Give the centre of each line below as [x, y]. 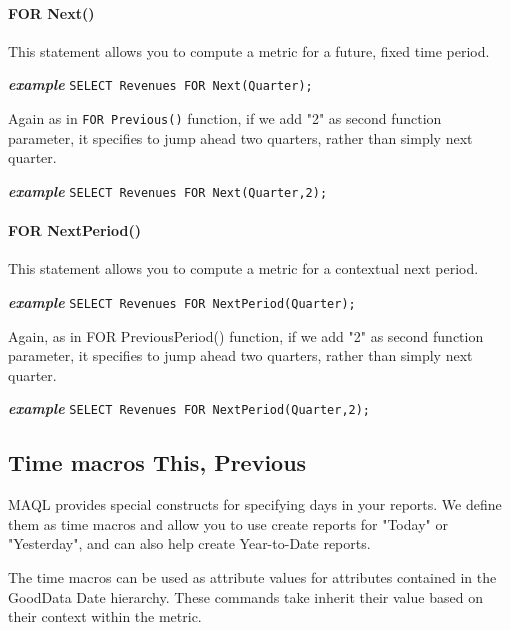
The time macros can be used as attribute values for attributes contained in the [252, 577]
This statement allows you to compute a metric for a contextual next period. [243, 268]
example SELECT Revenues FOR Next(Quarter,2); [168, 190]
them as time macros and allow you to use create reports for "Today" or [228, 523]
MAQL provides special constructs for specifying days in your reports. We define [255, 504]
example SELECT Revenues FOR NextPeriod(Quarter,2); [189, 408]
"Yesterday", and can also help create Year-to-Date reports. [189, 543]
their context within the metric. [105, 616]
